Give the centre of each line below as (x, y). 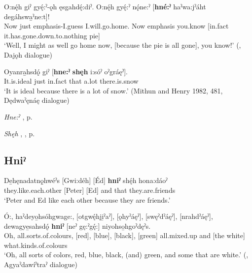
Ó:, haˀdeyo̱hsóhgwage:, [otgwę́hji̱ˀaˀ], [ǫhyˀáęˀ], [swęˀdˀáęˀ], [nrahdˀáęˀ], (108, 216)
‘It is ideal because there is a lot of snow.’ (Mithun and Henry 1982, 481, (113, 90)
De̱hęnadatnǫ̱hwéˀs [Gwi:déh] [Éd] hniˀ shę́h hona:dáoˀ (86, 180)
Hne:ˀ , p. (18, 116)
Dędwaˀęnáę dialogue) (37, 100)
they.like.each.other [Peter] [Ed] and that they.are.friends (90, 190)
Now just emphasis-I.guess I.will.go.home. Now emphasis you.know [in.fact (116, 26)
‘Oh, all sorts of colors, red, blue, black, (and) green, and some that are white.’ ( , (126, 255)
